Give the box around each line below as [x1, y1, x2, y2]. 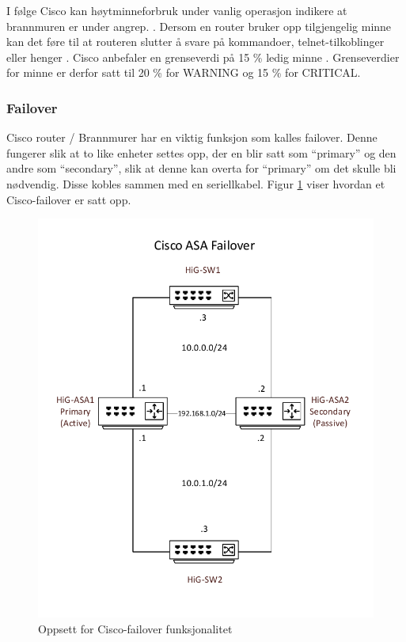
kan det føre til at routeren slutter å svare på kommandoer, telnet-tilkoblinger [6, 33, 385, 50]
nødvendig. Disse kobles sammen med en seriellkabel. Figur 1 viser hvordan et [6, 175, 385, 192]
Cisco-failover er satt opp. [6, 191, 131, 207]
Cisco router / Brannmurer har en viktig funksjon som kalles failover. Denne [6, 129, 378, 146]
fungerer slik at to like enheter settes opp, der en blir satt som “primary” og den [6, 144, 397, 161]
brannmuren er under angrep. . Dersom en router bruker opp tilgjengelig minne [6, 17, 392, 34]
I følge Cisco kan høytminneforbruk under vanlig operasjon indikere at [6, 2, 347, 18]
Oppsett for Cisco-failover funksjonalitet [38, 620, 233, 636]
